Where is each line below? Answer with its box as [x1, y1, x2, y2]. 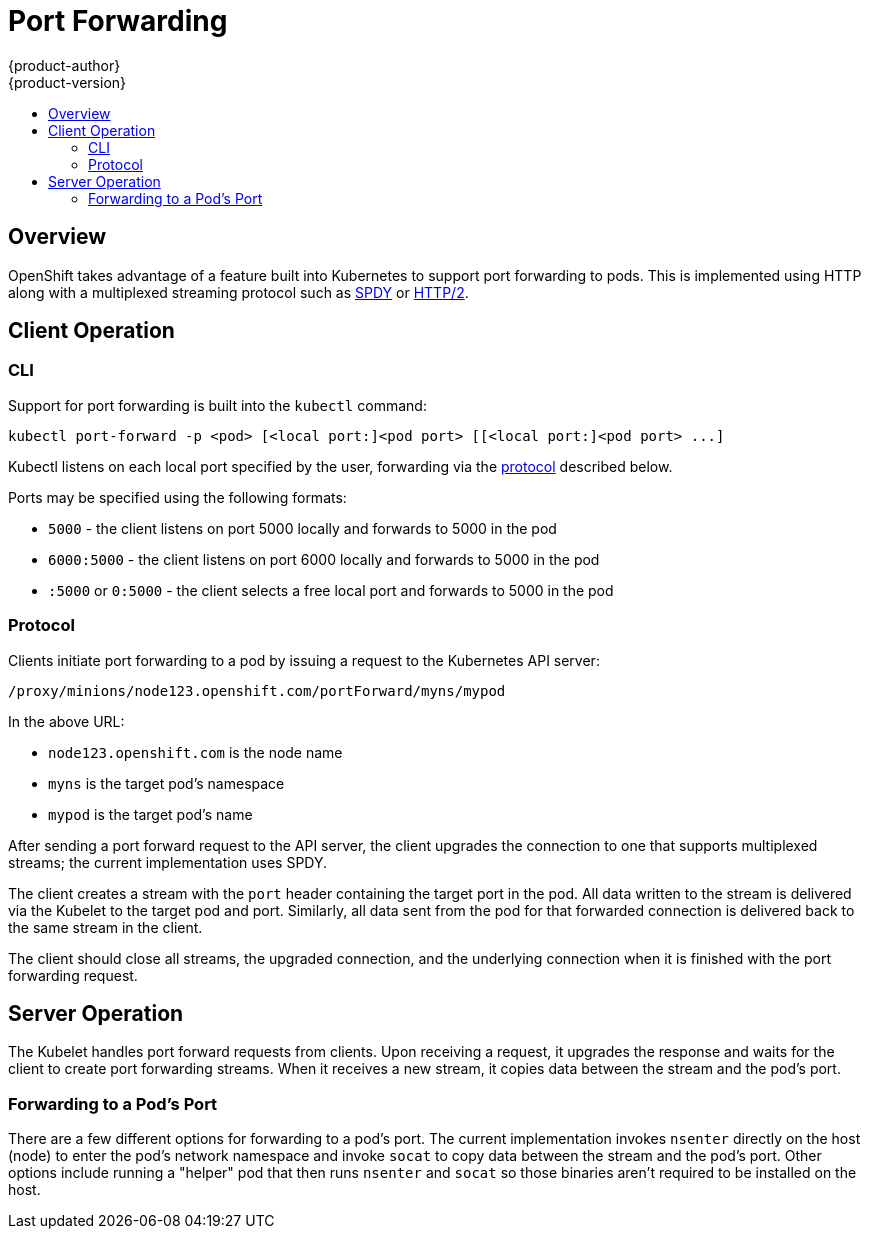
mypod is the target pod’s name [48, 805, 253, 823]
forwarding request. [8, 966, 138, 984]
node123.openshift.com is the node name [48, 743, 343, 761]
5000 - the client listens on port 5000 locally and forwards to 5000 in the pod [48, 519, 557, 537]
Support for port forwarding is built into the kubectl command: [8, 396, 427, 414]
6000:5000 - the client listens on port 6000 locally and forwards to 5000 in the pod [48, 550, 600, 568]
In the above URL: [8, 712, 125, 730]
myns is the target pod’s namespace [48, 774, 285, 792]
